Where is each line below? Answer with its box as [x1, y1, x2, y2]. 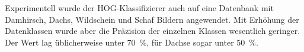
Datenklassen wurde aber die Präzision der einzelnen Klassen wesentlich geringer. [5, 25, 300, 37]
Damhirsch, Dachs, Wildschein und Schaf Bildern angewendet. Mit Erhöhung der [5, 13, 299, 25]
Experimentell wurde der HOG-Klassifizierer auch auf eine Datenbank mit [5, 2, 274, 13]
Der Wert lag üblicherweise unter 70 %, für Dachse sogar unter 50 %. [5, 36, 258, 48]
